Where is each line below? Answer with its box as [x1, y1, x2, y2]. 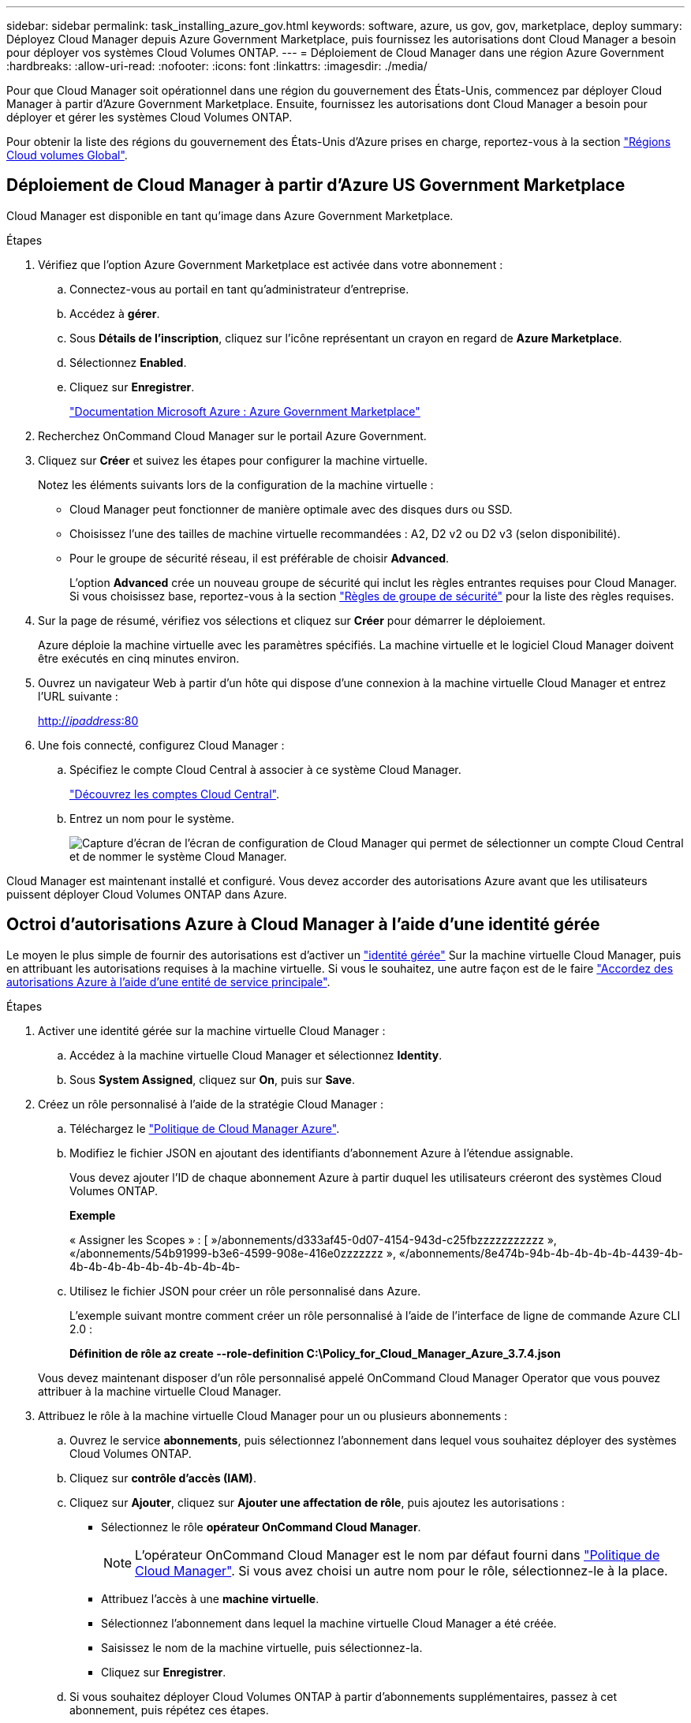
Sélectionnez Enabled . [69, 355, 187, 369]
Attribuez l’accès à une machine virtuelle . [101, 1591, 319, 1605]
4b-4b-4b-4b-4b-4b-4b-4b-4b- [69, 1259, 241, 1273]
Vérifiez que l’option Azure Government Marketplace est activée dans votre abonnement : [38, 257, 503, 271]
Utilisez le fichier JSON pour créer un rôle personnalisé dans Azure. [69, 1284, 421, 1298]
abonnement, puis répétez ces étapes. [69, 1702, 269, 1717]
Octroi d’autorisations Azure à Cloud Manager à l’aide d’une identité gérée [6, 914, 600, 935]
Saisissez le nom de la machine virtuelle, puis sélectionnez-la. [101, 1640, 423, 1654]
